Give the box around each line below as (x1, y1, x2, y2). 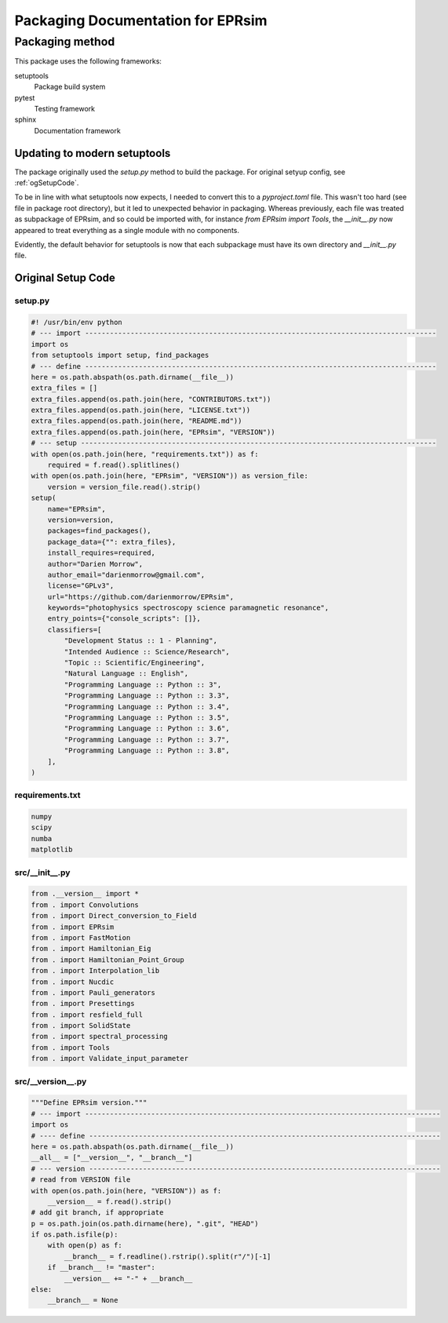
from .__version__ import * (31, 889, 139, 898)
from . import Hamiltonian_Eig (31, 944, 152, 953)
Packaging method (14, 35, 115, 49)
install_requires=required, (47, 549, 156, 557)
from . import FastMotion (31, 933, 131, 942)
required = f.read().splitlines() (47, 461, 180, 470)
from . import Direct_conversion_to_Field (31, 911, 197, 920)
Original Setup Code (14, 272, 115, 285)
